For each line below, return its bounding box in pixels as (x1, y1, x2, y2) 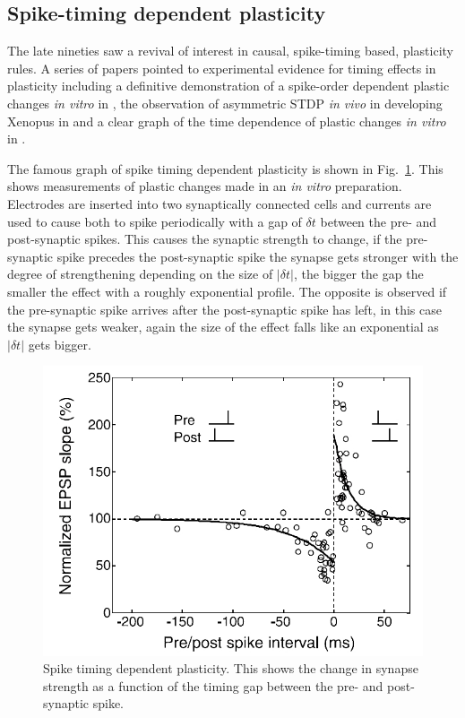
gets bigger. (28, 334, 91, 353)
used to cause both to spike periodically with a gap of (7, 212, 302, 230)
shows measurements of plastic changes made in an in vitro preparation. (7, 177, 402, 195)
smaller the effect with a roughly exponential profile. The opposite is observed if (7, 281, 447, 300)
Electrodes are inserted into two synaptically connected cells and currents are (7, 194, 432, 212)
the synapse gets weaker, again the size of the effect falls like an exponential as (7, 317, 439, 336)
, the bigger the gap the (293, 264, 424, 283)
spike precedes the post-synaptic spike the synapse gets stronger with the (56, 247, 459, 265)
